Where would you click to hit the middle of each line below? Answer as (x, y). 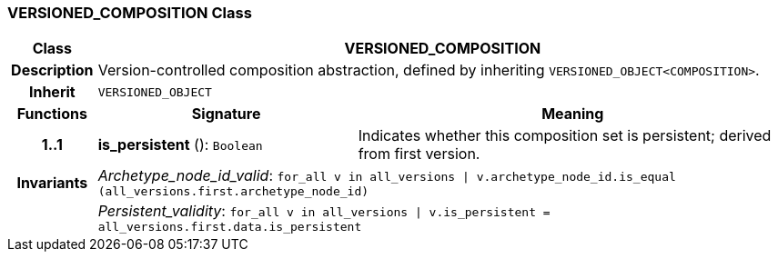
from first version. (419, 154)
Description (52, 70)
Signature (226, 114)
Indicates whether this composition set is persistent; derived (565, 136)
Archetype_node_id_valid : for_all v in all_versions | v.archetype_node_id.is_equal (387, 176)
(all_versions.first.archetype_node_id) (233, 192)
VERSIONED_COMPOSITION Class (130, 13)
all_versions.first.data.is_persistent (230, 227)
